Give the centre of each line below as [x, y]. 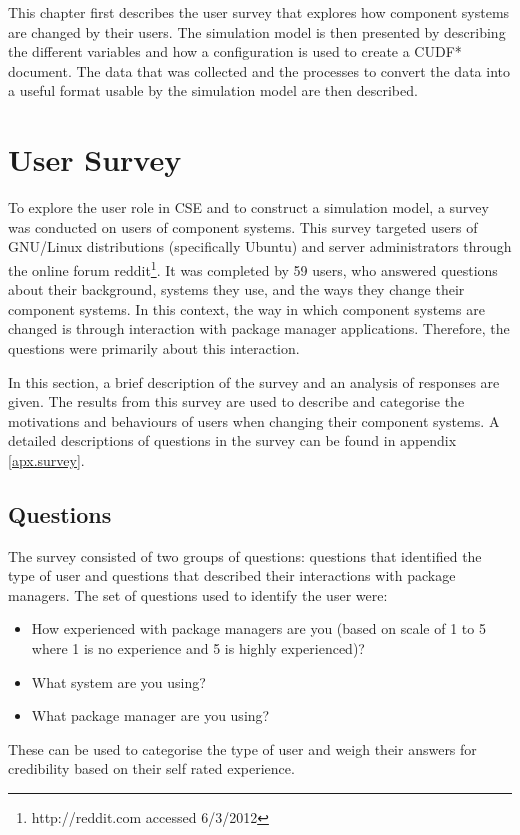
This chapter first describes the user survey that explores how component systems [259, 12]
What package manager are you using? [150, 715]
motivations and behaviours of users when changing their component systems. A [254, 420]
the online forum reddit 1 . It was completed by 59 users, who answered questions [253, 268]
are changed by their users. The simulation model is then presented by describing [257, 31]
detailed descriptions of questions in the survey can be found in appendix [232, 440]
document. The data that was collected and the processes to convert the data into [259, 70]
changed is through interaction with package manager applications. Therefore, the [259, 328]
